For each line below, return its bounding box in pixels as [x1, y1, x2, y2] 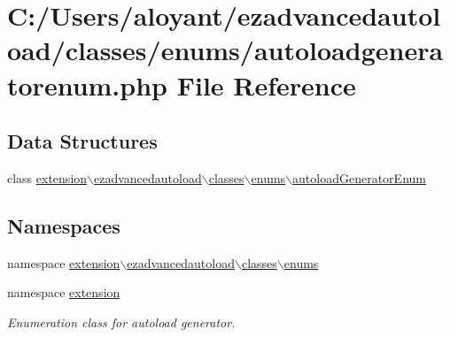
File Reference [176, 66, 356, 103]
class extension [7, 168, 88, 187]
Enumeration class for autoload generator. [7, 312, 236, 331]
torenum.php [7, 66, 167, 103]
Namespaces [7, 211, 120, 239]
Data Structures [7, 127, 158, 155]
